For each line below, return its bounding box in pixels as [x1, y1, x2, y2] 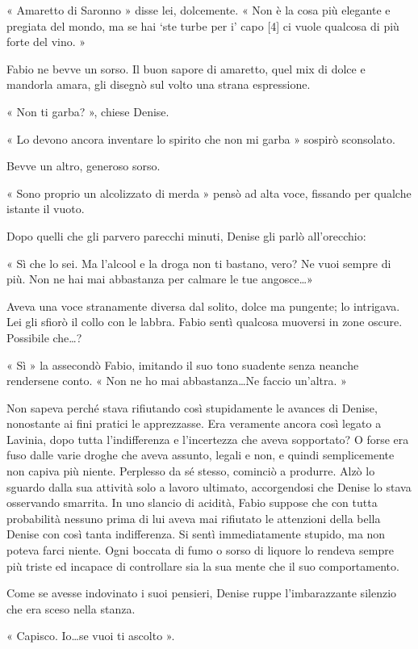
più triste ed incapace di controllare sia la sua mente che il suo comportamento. [6, 557, 399, 574]
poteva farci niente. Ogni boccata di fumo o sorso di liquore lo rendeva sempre [6, 542, 394, 559]
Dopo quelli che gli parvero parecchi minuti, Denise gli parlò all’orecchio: [6, 227, 366, 244]
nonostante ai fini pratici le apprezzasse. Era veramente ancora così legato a [6, 415, 382, 432]
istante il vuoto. [6, 200, 85, 217]
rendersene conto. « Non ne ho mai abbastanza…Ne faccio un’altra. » [6, 372, 347, 389]
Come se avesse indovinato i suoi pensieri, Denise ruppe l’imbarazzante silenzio [6, 584, 397, 601]
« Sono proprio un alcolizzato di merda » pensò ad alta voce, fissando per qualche [6, 184, 412, 201]
